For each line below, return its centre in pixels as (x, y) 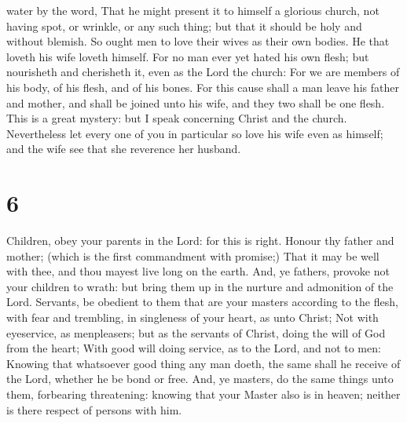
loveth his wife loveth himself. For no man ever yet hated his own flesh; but (188, 56)
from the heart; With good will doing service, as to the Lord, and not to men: (194, 348)
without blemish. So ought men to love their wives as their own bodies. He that (198, 41)
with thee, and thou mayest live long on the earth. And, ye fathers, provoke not (198, 271)
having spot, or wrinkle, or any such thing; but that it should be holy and (184, 26)
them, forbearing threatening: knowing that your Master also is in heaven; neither (203, 394)
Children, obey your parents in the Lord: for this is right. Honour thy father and (200, 241)
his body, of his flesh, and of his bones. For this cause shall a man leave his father (203, 87)
